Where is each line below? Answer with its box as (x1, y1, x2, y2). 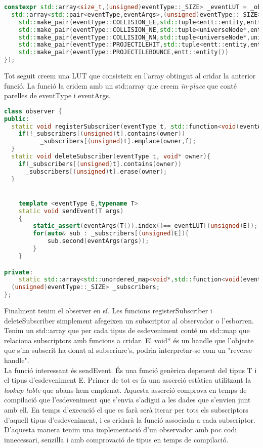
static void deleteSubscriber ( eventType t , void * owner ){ (11, 153, 211, 160)
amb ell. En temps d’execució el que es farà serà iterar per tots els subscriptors (4, 404, 248, 415)
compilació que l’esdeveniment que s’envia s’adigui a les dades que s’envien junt (4, 394, 251, 405)
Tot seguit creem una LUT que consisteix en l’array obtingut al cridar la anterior (4, 70, 256, 80)
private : (4, 268, 33, 276)
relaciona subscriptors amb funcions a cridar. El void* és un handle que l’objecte (4, 335, 254, 345)
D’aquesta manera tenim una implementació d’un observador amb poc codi (4, 424, 237, 435)
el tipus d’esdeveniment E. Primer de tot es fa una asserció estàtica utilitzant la (4, 375, 251, 385)
